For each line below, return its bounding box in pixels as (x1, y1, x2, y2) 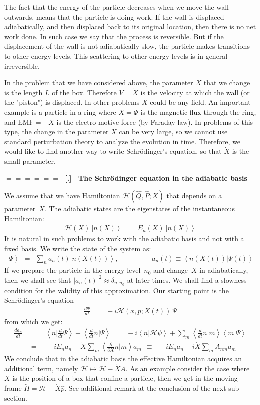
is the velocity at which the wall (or (140, 87, 250, 97)
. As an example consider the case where (125, 363, 250, 373)
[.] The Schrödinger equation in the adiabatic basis (65, 172, 247, 183)
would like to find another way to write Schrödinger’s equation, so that (4, 146, 222, 156)
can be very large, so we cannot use (119, 126, 228, 137)
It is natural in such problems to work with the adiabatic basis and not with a (4, 233, 244, 244)
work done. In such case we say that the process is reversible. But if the (4, 31, 224, 41)
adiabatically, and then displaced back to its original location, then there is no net (4, 21, 256, 32)
